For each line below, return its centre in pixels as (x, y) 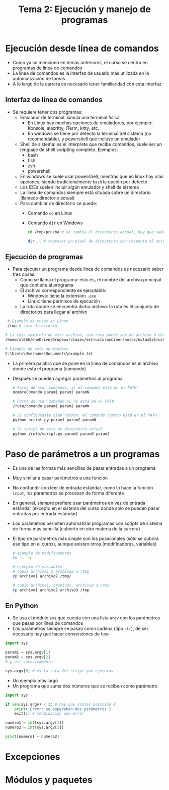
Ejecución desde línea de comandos (82, 48)
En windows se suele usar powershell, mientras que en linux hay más (92, 176)
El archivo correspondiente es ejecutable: (63, 290)
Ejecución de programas (44, 257)
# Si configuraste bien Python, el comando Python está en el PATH (84, 415)
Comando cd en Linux (50, 213)
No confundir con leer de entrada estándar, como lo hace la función (83, 487)
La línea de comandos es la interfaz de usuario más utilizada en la (81, 73)
